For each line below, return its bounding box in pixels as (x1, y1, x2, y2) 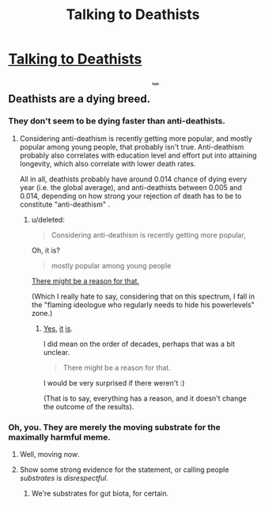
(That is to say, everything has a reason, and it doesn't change (43, 394, 247, 403)
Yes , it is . (43, 323, 74, 333)
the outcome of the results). (43, 401, 134, 411)
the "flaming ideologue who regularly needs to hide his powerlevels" (31, 299, 255, 310)
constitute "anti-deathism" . (19, 200, 111, 209)
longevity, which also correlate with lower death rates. (19, 158, 196, 168)
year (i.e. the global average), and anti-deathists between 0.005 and (19, 182, 243, 192)
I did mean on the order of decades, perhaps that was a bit (43, 339, 235, 348)
